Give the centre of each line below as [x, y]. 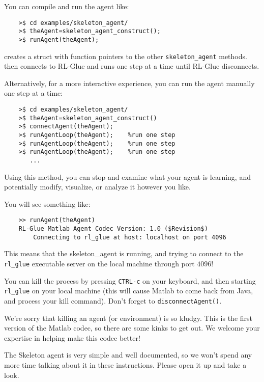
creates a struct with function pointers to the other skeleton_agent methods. [126, 56]
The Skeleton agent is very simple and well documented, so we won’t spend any [128, 355]
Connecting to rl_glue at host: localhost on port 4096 [130, 237]
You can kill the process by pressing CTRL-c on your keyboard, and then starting [130, 280]
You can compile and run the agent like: [67, 6]
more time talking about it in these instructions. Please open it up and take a [125, 364]
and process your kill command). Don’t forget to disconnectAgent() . [113, 300]
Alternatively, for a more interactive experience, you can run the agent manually [129, 83]
